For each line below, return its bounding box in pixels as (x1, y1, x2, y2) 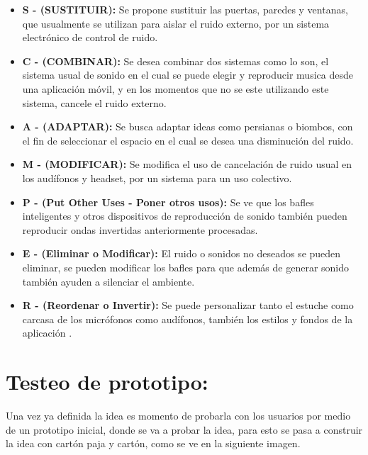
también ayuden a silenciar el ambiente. (22, 274, 195, 288)
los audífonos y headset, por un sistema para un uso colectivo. (22, 170, 292, 185)
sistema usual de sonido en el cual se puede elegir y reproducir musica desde (22, 67, 353, 82)
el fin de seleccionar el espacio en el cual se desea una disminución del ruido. (22, 133, 354, 147)
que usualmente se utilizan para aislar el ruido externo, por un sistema (22, 16, 330, 30)
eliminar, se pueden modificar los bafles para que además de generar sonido (22, 259, 350, 274)
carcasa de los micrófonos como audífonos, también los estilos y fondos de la (22, 311, 353, 326)
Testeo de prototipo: (6, 367, 208, 396)
